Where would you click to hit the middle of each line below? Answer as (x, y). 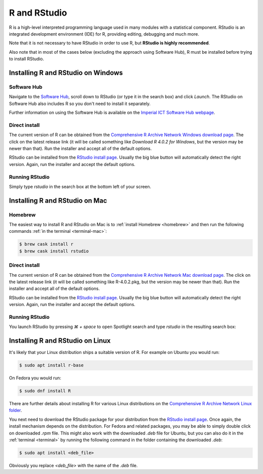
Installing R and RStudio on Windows (66, 72)
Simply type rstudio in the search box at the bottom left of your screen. (80, 186)
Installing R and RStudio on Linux (60, 341)
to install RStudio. (27, 59)
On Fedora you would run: (35, 378)
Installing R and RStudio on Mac (58, 200)
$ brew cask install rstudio (54, 251)
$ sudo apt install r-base (51, 365)
